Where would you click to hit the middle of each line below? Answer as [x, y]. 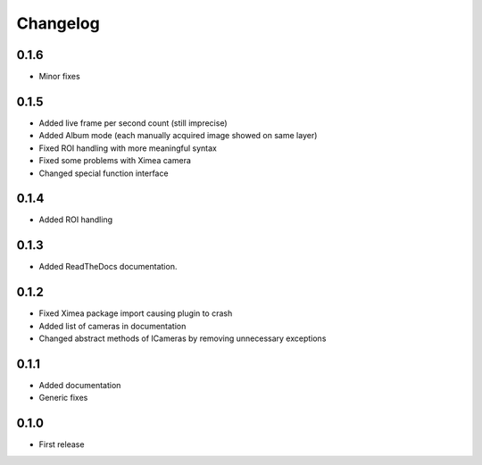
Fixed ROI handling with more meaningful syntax [128, 148]
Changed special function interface [104, 173]
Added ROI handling [76, 220]
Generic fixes [63, 398]
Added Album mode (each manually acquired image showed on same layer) [178, 136]
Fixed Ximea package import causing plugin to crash [136, 313]
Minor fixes [59, 77]
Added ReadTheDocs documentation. [108, 267]
